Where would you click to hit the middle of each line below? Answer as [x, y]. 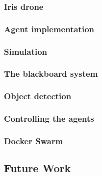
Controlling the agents [49, 119]
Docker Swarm [34, 141]
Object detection [38, 96]
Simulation [26, 51]
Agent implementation [49, 29]
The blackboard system [51, 74]
